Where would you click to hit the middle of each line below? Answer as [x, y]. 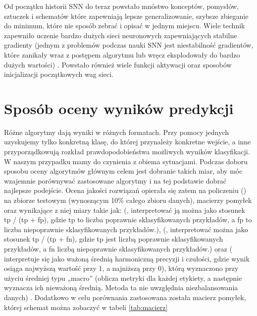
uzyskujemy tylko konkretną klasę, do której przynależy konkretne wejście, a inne [128, 142]
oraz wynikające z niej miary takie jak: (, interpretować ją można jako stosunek [125, 210]
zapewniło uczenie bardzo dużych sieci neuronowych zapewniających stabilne [121, 35]
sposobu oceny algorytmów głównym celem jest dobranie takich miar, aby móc [123, 171]
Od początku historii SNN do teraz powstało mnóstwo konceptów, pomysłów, [122, 6]
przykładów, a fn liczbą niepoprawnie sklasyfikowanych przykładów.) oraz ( [118, 249]
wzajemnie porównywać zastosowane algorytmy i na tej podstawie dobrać [115, 180]
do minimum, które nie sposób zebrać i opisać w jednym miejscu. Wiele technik [125, 26]
